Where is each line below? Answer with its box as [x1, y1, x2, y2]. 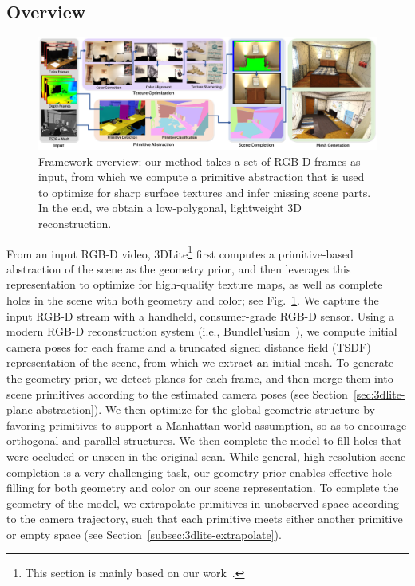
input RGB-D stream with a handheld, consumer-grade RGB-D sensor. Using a [6, 307, 395, 324]
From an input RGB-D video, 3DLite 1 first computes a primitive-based [6, 242, 354, 262]
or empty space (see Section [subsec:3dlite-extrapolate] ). [6, 525, 282, 542]
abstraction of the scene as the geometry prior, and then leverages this [6, 260, 351, 277]
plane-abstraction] [6, 401, 94, 418]
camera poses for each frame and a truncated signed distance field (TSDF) [6, 338, 371, 355]
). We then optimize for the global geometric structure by [93, 401, 375, 418]
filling [6, 479, 34, 496]
